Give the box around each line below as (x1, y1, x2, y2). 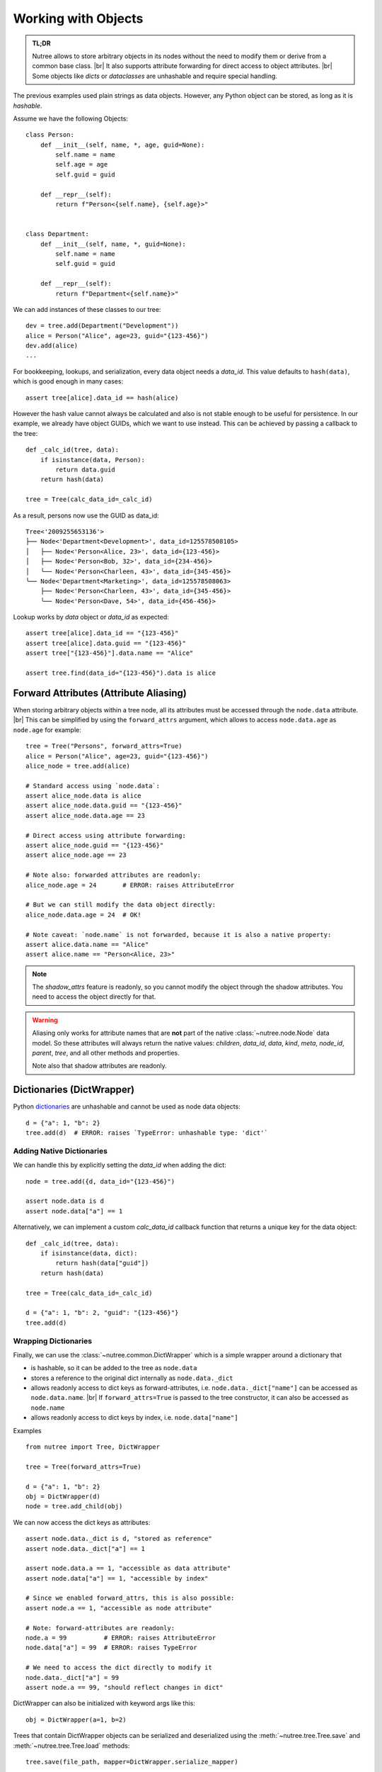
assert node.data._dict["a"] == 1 (25, 1544, 145, 1552)
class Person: (25, 131, 74, 139)
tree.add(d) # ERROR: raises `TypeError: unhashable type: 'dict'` (25, 1129, 268, 1137)
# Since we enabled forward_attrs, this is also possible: (25, 1594, 235, 1602)
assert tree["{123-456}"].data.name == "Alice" (25, 649, 194, 657)
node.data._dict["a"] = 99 (25, 1673, 120, 1681)
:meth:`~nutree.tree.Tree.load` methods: (13, 1741, 130, 1750)
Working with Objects (13, 11, 144, 26)
